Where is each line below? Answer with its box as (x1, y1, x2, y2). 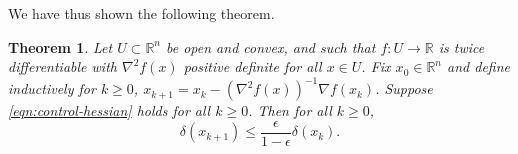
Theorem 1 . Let (8, 36, 113, 57)
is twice (438, 36, 485, 57)
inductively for (8, 78, 96, 99)
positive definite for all (183, 56, 322, 77)
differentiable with (8, 56, 117, 77)
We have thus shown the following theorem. (8, 3, 275, 23)
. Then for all (248, 100, 332, 121)
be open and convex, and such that (166, 36, 376, 57)
